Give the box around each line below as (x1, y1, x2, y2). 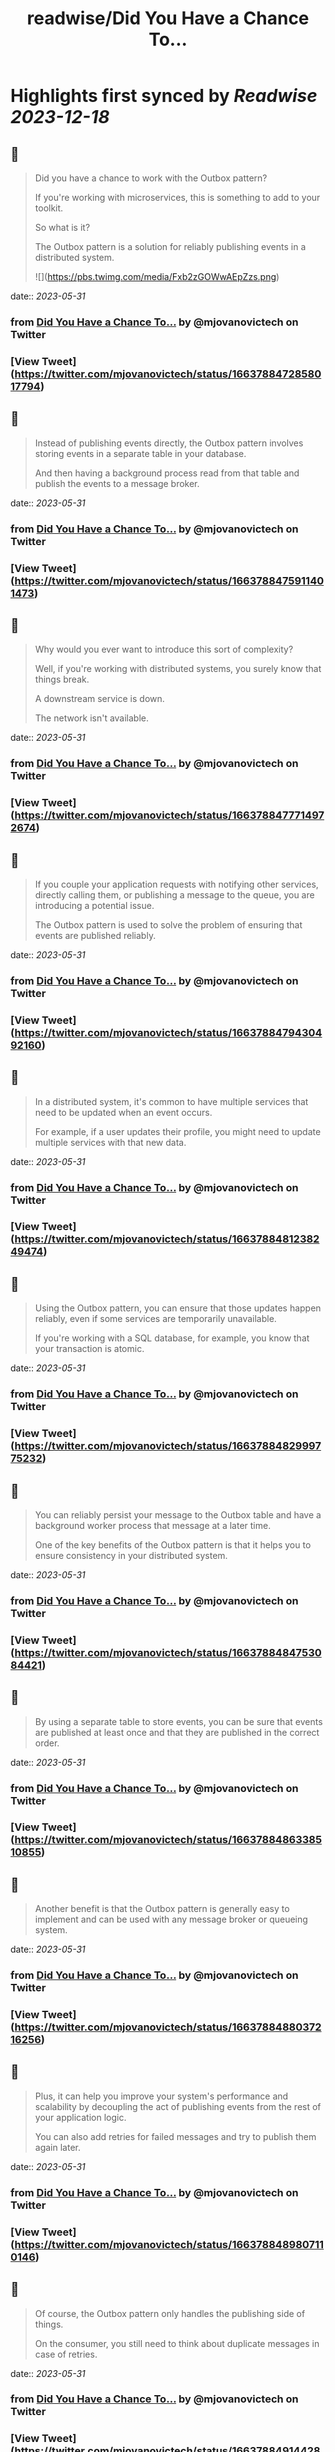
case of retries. (34, 2348, 98, 2360)
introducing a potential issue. (34, 899, 155, 911)
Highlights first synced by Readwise (10, 85, 318, 107)
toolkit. (34, 202, 64, 214)
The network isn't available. (34, 712, 150, 724)
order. (34, 1737, 60, 1749)
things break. (34, 673, 90, 686)
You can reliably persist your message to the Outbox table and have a (34, 1508, 322, 1521)
